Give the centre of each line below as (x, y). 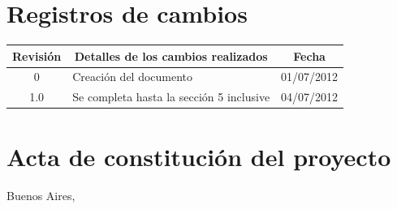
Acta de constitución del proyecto (199, 156)
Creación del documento (133, 77)
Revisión (37, 55)
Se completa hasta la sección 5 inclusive (171, 97)
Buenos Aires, (41, 195)
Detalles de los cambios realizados (171, 55)
